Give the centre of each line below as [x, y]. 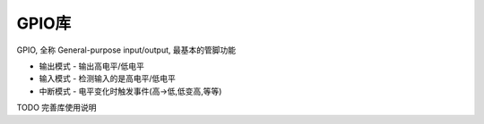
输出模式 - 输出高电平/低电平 [92, 66]
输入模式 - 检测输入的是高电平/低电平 [108, 79]
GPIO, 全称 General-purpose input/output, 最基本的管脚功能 [126, 50]
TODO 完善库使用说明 [57, 108]
